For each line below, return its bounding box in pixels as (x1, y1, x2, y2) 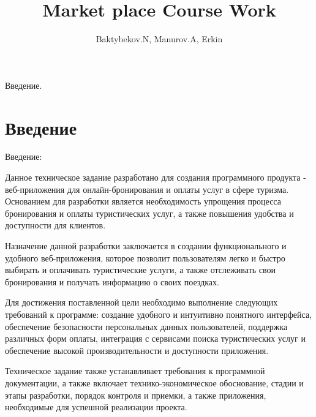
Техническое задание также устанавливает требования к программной (5, 364, 265, 377)
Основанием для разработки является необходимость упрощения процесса (5, 195, 281, 208)
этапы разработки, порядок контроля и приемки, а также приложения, (5, 388, 266, 401)
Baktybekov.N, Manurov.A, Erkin (96, 32, 223, 45)
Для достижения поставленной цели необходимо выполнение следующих (5, 296, 278, 309)
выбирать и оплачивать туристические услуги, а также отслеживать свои (5, 263, 276, 276)
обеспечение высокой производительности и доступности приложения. (5, 344, 269, 356)
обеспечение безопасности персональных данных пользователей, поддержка (5, 320, 288, 332)
